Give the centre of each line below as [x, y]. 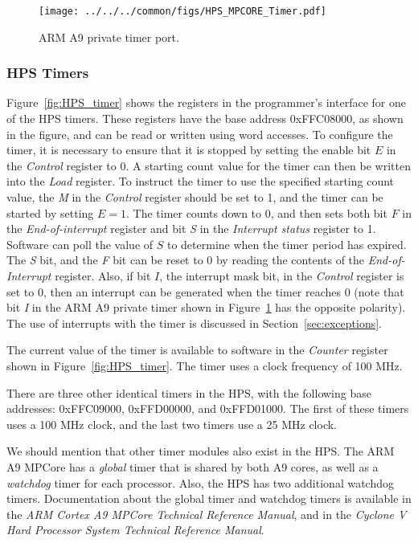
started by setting [50, 212]
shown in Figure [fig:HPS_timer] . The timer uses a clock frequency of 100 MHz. [205, 365]
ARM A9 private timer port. [109, 37]
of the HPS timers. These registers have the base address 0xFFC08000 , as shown [205, 118]
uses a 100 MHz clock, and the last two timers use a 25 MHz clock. [172, 424]
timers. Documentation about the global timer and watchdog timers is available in [209, 498]
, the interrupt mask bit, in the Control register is [282, 276]
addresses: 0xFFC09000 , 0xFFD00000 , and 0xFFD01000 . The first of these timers [208, 408]
